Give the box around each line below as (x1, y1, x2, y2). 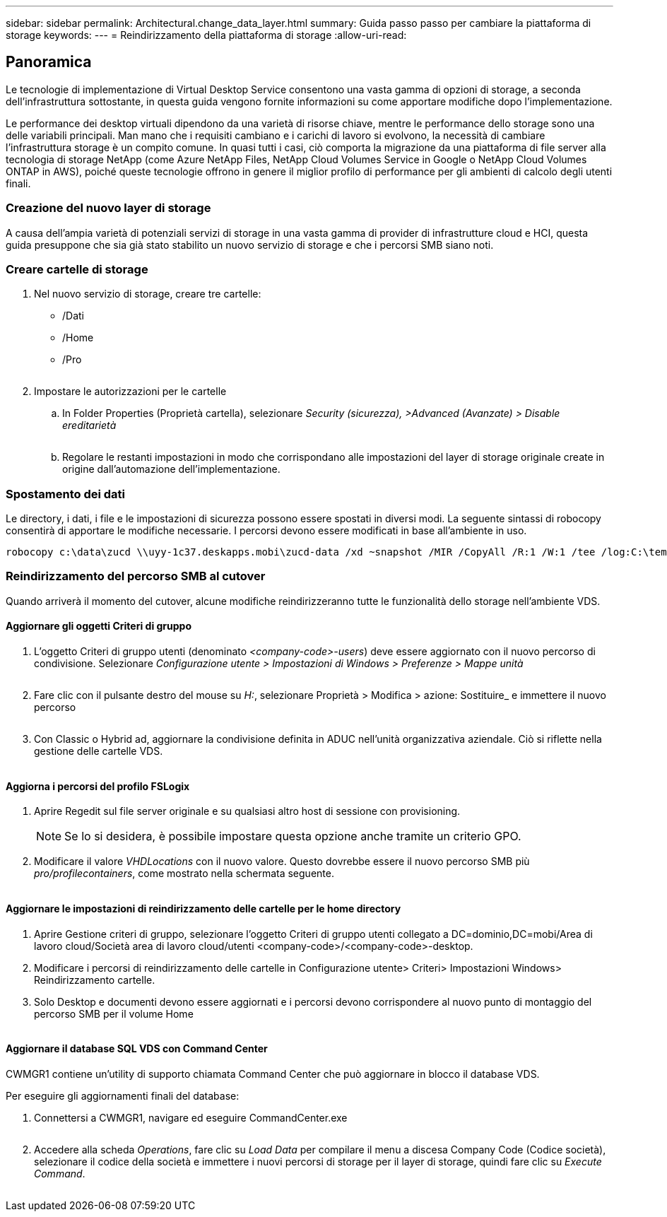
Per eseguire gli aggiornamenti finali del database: (6, 1089, 240, 1102)
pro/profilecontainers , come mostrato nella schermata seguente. (34, 867, 334, 880)
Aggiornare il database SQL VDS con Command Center (6, 1042, 268, 1055)
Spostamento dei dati (6, 486, 125, 501)
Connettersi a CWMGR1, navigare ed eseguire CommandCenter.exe (34, 1111, 348, 1124)
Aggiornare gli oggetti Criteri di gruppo (6, 620, 191, 633)
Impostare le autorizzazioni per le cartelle (34, 385, 227, 398)
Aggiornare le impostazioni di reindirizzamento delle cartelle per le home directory (6, 902, 401, 915)
